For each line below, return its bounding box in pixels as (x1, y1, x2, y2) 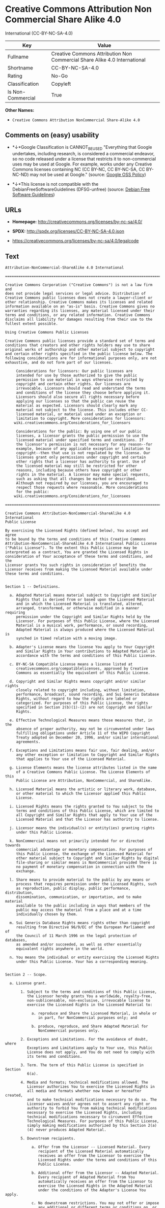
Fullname (7, 53, 28, 60)
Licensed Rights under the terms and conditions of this (38, 1158, 157, 1163)
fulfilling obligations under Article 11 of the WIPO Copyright (16, 731, 151, 736)
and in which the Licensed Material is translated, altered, (16, 602, 144, 606)
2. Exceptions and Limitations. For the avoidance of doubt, (20, 1037, 148, 1042)
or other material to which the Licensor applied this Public (16, 791, 146, 796)
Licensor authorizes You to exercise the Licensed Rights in (27, 1084, 155, 1089)
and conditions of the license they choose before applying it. (16, 390, 151, 395)
